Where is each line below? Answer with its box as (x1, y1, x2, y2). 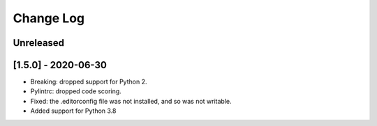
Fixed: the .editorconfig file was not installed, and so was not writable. (30, 97, 232, 105)
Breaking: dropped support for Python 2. (30, 77, 147, 86)
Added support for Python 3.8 (30, 107, 117, 115)
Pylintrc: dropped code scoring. (30, 87, 121, 95)
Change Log (13, 10, 85, 26)
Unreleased (13, 37, 65, 49)
